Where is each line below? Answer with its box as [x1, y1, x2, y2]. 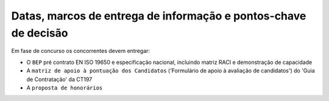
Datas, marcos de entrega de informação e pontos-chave [11, 9, 306, 23]
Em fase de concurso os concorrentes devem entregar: [11, 47, 150, 55]
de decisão [11, 26, 68, 40]
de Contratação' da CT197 [26, 75, 93, 83]
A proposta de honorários [26, 84, 103, 91]
